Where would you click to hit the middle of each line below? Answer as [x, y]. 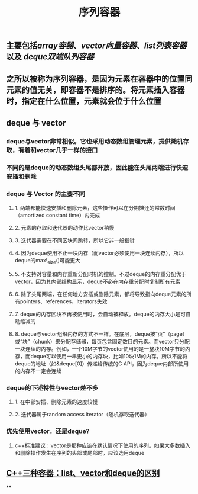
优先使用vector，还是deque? [48, 431]
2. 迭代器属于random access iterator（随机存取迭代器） [82, 415]
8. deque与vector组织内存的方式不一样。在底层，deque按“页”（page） [101, 334]
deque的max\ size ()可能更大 [48, 261]
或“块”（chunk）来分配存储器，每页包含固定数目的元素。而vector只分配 [102, 341]
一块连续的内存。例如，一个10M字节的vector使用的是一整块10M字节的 [100, 349]
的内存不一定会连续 [38, 371]
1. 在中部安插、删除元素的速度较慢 [56, 402]
